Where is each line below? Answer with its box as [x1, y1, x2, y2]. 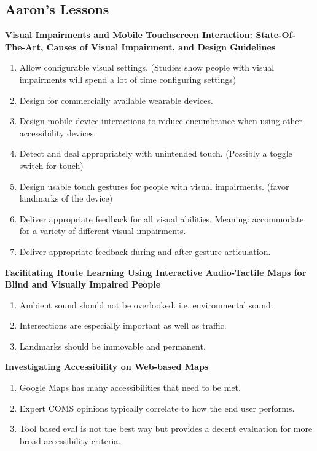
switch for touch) [19, 159, 84, 171]
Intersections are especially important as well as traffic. [19, 319, 227, 332]
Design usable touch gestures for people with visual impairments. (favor [19, 179, 289, 192]
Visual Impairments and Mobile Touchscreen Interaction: [5, 28, 253, 41]
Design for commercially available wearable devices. [19, 93, 213, 106]
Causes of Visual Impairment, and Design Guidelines [46, 40, 276, 53]
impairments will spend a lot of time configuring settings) [19, 73, 237, 85]
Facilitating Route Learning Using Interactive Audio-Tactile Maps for [5, 265, 307, 278]
